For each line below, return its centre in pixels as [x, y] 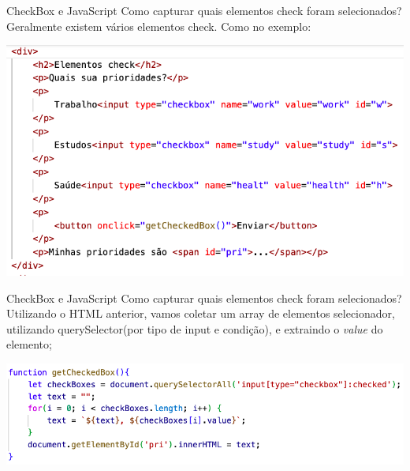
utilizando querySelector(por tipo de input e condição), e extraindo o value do [195, 328]
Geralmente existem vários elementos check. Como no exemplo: [159, 26]
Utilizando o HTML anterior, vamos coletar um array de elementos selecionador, [201, 313]
